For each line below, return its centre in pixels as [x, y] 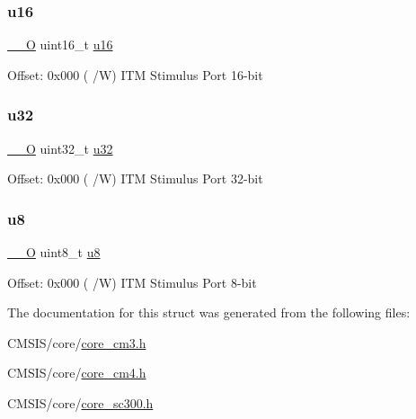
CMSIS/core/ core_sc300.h [80, 403]
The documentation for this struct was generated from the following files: [209, 312]
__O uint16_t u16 [60, 45]
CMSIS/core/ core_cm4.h [77, 373]
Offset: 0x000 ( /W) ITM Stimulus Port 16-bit [135, 74]
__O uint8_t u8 [54, 252]
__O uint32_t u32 [60, 148]
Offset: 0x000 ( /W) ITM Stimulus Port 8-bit [132, 282]
